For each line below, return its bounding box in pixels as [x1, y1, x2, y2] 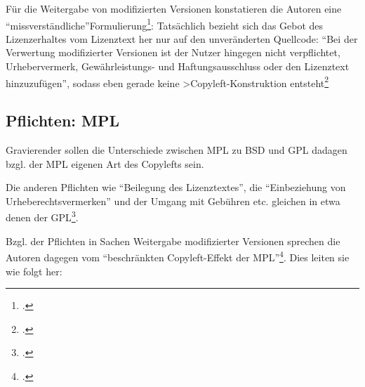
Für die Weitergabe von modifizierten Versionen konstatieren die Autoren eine [6, 1, 342, 15]
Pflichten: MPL [6, 110, 120, 131]
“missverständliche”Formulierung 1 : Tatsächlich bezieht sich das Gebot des [6, 15, 324, 32]
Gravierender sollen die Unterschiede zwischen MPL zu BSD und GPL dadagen [6, 143, 347, 157]
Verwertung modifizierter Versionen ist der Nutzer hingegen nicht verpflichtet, [6, 45, 340, 60]
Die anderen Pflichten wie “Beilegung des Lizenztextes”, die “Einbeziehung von [6, 180, 346, 195]
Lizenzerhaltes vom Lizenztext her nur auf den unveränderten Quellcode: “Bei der [6, 31, 358, 46]
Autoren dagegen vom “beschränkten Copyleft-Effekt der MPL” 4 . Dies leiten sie [6, 248, 350, 264]
